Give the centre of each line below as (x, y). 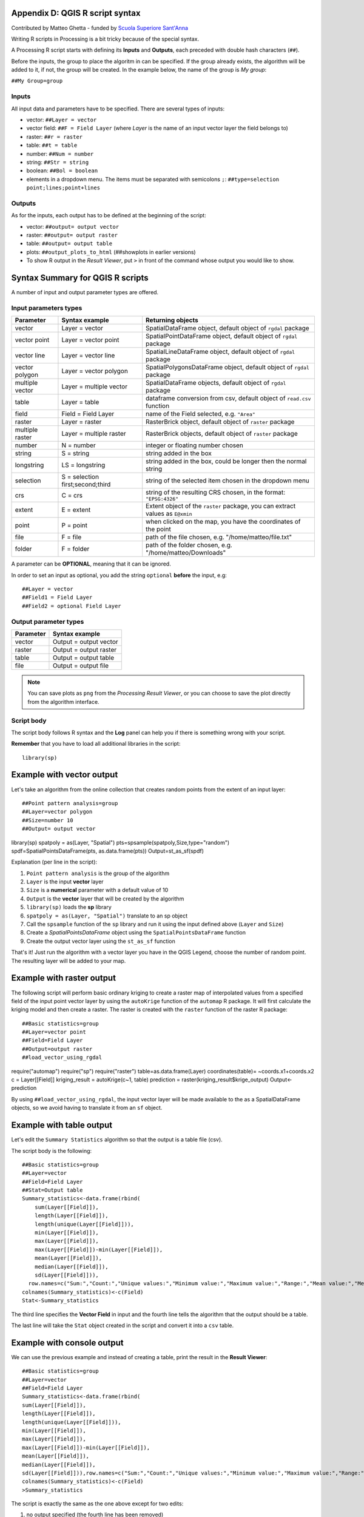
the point (158, 529)
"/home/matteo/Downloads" (186, 553)
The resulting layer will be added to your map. (69, 961)
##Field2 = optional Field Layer (72, 606)
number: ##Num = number (60, 154)
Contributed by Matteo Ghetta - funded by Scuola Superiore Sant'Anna (99, 28)
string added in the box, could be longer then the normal (226, 461)
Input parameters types (47, 308)
